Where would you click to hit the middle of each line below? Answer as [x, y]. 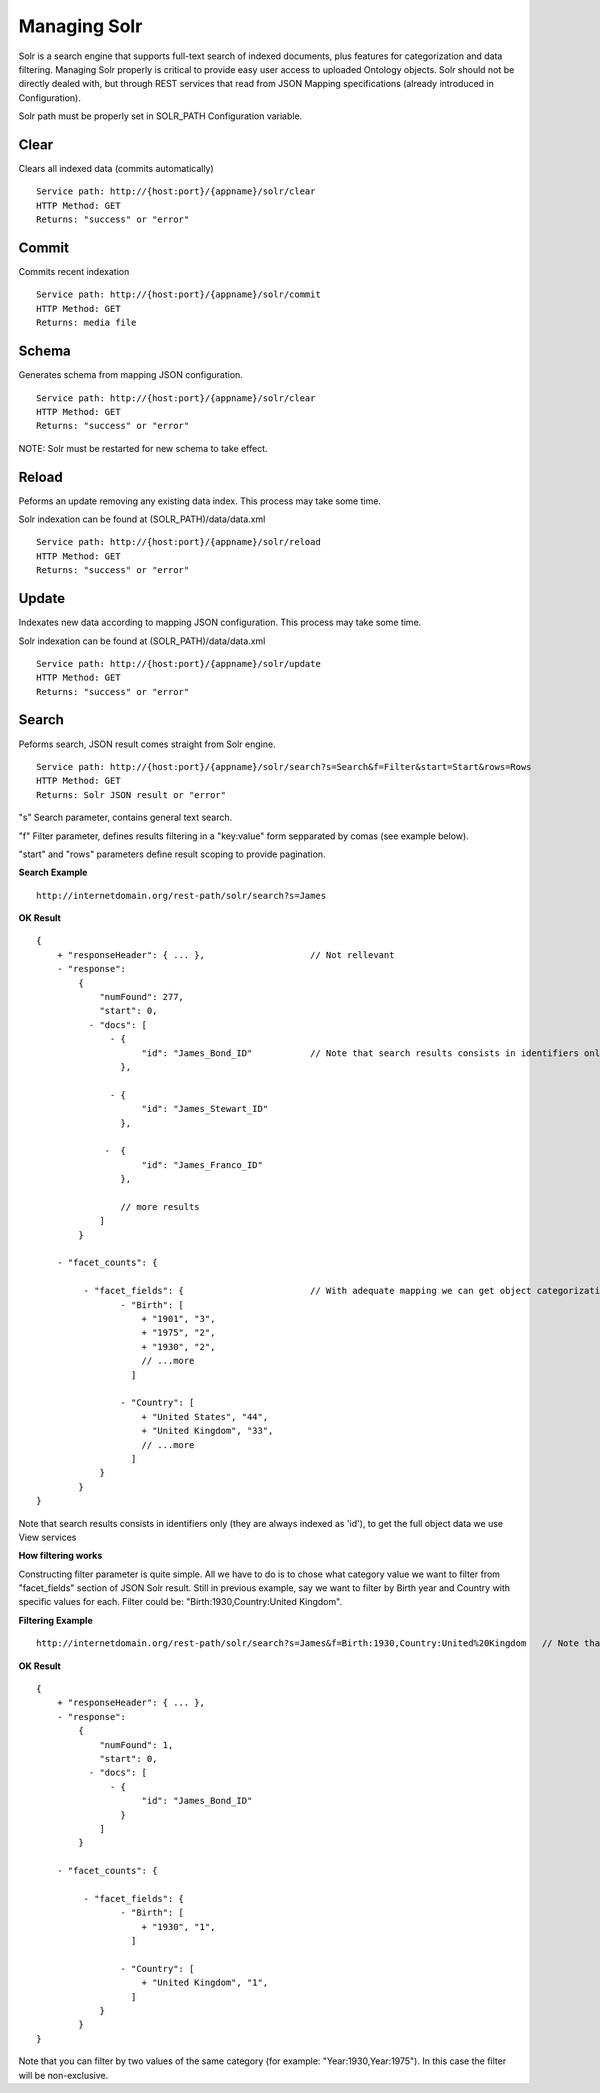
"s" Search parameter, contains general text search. [125, 817]
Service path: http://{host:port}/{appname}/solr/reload [179, 542]
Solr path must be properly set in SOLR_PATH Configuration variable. [160, 116]
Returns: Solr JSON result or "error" [131, 794]
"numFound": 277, [142, 997]
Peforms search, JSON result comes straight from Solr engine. [147, 744]
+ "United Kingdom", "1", [205, 1983]
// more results [160, 1206]
